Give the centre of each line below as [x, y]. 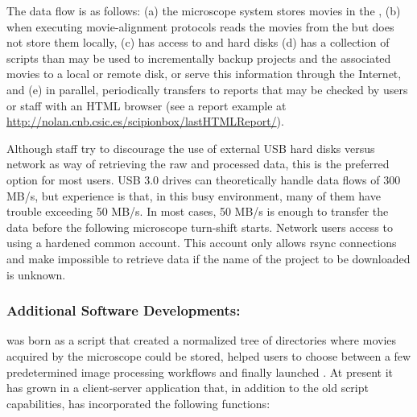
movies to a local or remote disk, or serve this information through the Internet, [204, 74]
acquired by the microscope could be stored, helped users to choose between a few [209, 355]
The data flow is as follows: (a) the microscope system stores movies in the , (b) [204, 10]
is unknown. [36, 274]
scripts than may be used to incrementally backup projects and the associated [199, 58]
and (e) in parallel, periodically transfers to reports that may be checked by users [207, 89]
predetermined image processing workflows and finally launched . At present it [200, 372]
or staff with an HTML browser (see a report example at [147, 105]
